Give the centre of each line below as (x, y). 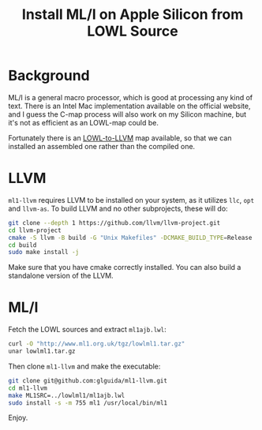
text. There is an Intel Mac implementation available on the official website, (129, 106)
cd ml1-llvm (28, 388)
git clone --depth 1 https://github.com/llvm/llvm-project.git (114, 222)
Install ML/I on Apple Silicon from (133, 15)
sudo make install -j (44, 252)
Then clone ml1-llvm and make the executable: (84, 366)
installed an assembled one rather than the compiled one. (102, 146)
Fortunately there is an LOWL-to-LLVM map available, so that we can (120, 138)
